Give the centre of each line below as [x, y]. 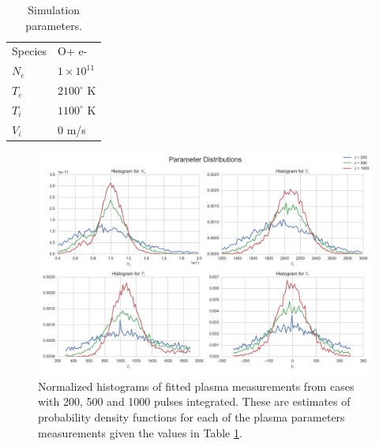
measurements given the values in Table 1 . [140, 432]
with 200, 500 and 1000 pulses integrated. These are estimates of [194, 401]
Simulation [54, 9]
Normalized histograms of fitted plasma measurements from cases [196, 386]
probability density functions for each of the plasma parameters [191, 417]
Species [30, 51]
